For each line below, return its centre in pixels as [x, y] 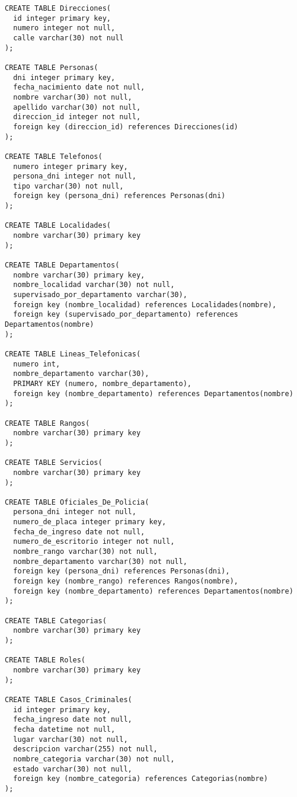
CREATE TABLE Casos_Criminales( [68, 699]
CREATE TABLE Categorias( [56, 621]
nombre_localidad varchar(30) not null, [94, 285]
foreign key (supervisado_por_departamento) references [126, 315]
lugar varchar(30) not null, [71, 739]
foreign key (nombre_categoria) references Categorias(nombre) [140, 779]
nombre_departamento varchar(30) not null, [100, 561]
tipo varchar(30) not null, [68, 186]
